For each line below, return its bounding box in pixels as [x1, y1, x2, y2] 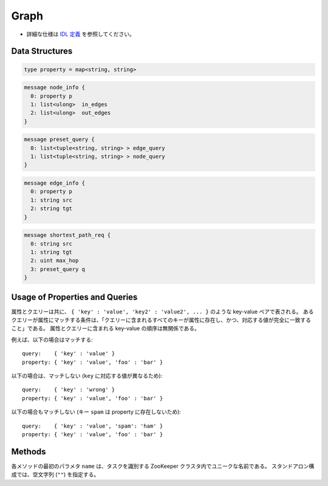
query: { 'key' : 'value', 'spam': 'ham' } [22, 422, 163, 430]
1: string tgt [30, 248, 73, 255]
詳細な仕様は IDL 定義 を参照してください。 [26, 30, 135, 38]
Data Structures [11, 46, 73, 56]
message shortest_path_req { [24, 231, 111, 239]
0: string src [30, 240, 73, 247]
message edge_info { [24, 180, 85, 187]
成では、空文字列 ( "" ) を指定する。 [11, 471, 100, 478]
